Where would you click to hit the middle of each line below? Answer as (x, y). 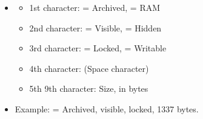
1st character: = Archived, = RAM (95, 7)
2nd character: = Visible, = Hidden (95, 27)
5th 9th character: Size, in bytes (89, 88)
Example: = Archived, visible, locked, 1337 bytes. (107, 108)
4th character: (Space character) (89, 68)
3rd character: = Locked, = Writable (98, 48)
